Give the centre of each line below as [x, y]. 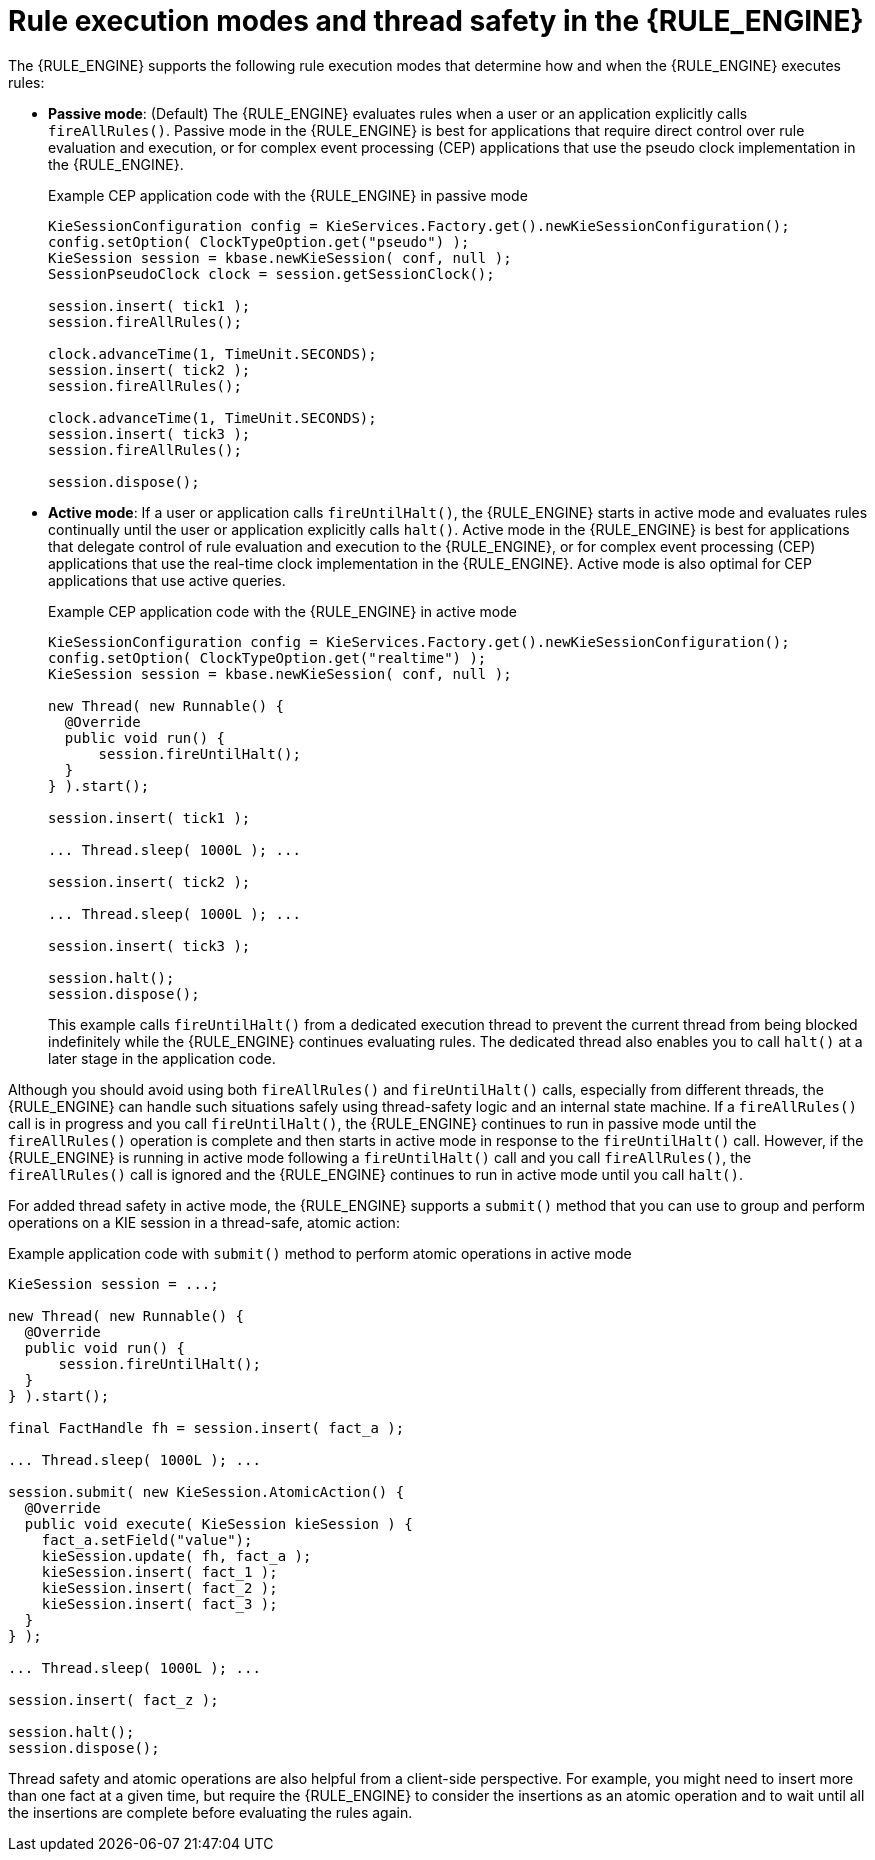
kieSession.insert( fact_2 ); [159, 1587]
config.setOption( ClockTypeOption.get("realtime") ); [267, 657]
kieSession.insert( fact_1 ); [159, 1571]
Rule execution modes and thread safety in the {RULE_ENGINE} [436, 21]
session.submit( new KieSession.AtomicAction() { [206, 1491]
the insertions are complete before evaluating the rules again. [210, 1812]
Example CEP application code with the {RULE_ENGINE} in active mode [282, 611]
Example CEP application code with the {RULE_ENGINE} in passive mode [288, 195]
